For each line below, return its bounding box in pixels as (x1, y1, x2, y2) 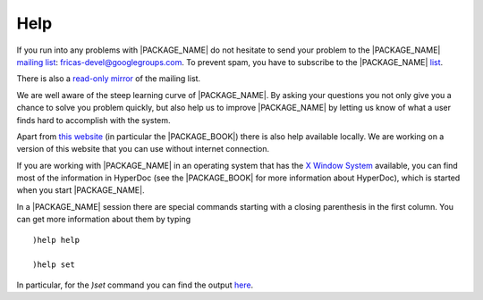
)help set (32, 260, 75, 270)
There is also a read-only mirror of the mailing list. (16, 73, 201, 84)
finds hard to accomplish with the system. (16, 114, 171, 125)
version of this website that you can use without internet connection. (16, 144, 270, 154)
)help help (32, 235, 80, 245)
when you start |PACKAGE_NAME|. (16, 185, 145, 196)
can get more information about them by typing (16, 214, 191, 225)
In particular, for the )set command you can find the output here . (16, 279, 254, 290)
